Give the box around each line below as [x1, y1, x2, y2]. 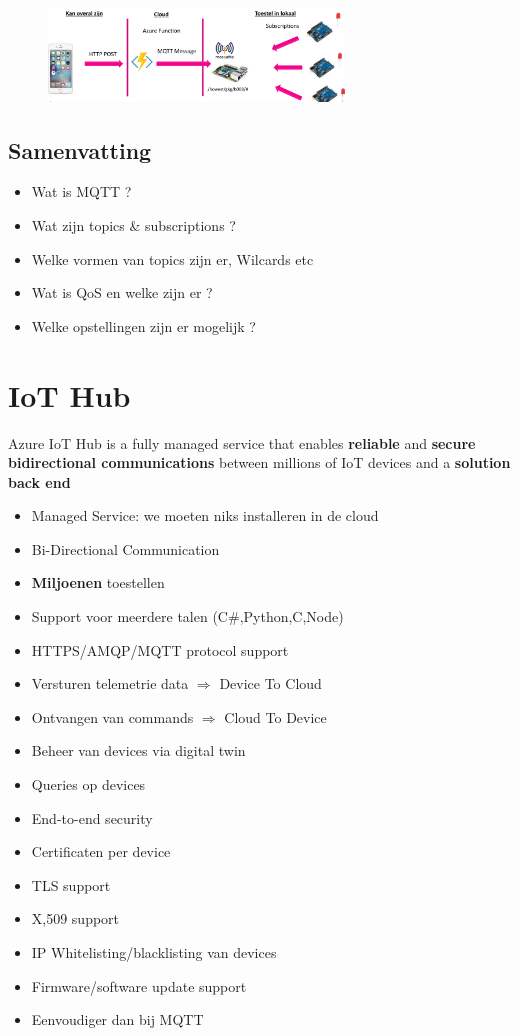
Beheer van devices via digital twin [31, 740, 246, 761]
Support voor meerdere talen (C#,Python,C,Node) [31, 606, 344, 627]
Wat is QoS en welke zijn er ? [31, 282, 213, 303]
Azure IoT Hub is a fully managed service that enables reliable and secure [8, 432, 476, 453]
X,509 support [31, 908, 120, 929]
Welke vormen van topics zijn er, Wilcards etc [31, 248, 314, 269]
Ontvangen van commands [31, 706, 194, 727]
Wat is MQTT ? [31, 181, 132, 202]
